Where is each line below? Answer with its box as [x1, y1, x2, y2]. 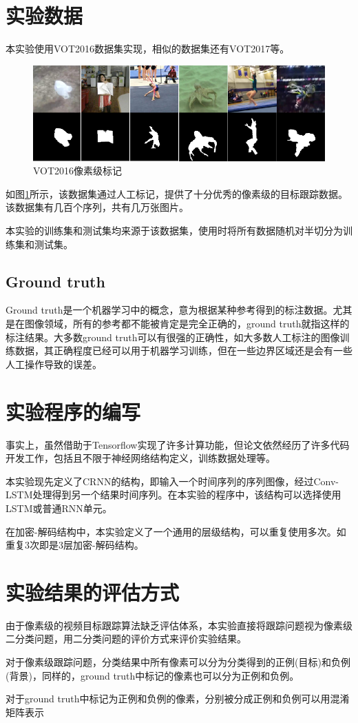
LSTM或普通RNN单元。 [6, 500, 112, 515]
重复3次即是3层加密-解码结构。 [6, 538, 144, 552]
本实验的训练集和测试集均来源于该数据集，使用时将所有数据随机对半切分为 [6, 223, 343, 238]
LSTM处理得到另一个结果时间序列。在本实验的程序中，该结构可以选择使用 [6, 487, 341, 502]
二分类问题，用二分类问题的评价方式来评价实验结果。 [6, 631, 246, 646]
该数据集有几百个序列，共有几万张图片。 [6, 200, 189, 214]
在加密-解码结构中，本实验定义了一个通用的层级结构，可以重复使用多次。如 [6, 524, 346, 538]
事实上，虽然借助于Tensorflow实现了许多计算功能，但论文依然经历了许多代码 [6, 437, 350, 451]
